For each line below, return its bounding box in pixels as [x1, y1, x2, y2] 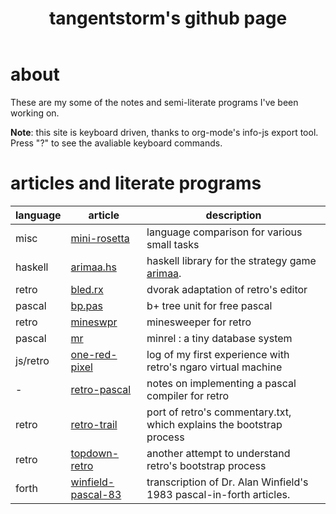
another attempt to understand [146, 446, 291, 460]
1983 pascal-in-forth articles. [146, 487, 291, 501]
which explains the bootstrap [146, 417, 283, 431]
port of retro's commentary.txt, [146, 405, 292, 419]
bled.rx [70, 282, 104, 296]
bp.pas [70, 298, 103, 312]
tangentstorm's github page [48, 7, 288, 30]
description [205, 208, 262, 222]
